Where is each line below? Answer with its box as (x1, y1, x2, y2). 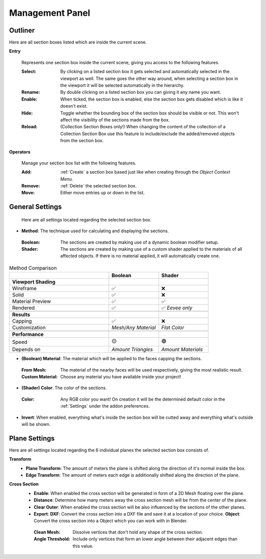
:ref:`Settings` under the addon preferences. (60, 403, 150, 409)
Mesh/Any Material (111, 324, 156, 331)
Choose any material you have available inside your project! (60, 374, 181, 379)
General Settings (9, 203, 62, 211)
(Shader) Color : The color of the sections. (21, 385, 107, 391)
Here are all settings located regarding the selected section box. (21, 217, 152, 223)
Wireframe (12, 285, 37, 292)
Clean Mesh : (33, 529, 61, 535)
